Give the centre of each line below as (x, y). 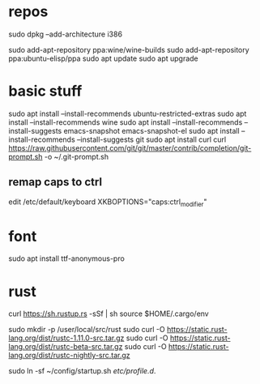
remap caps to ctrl (55, 182)
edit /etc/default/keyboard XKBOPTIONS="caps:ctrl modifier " (108, 203)
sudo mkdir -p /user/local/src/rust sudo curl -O (87, 330)
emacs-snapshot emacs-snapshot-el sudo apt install (152, 130)
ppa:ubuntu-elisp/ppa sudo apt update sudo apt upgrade (103, 58)
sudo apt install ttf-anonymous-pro (67, 258)
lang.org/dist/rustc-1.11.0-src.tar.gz (66, 338)
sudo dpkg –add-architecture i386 (66, 34)
